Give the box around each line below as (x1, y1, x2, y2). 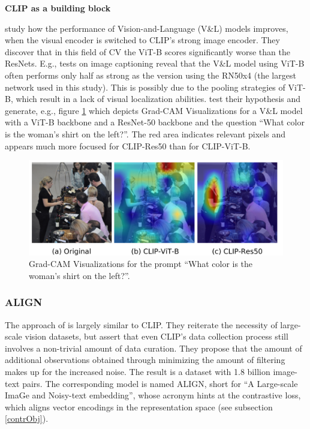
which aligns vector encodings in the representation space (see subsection (5, 400, 273, 413)
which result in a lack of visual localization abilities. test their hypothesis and (16, 92, 301, 105)
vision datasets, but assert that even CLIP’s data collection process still (25, 330, 288, 343)
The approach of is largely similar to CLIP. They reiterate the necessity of (5, 318, 278, 331)
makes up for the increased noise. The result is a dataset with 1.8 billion (5, 365, 270, 378)
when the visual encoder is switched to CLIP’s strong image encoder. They (5, 34, 280, 46)
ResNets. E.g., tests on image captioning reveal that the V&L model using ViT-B (5, 57, 305, 70)
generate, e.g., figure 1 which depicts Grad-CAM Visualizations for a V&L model (5, 104, 303, 116)
